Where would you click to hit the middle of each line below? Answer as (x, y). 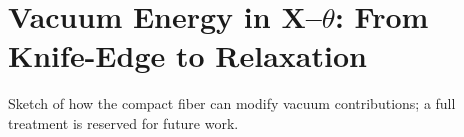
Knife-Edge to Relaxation (187, 55)
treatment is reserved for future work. (123, 122)
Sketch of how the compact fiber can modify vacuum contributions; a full (232, 103)
